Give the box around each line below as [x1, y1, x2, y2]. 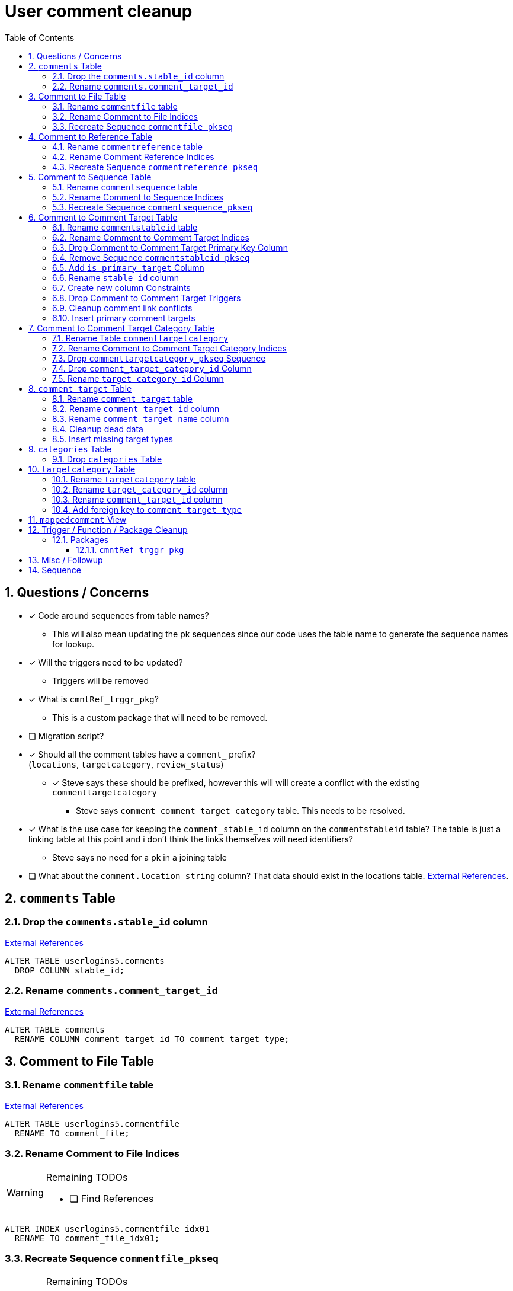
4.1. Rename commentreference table [52, 141, 203, 152]
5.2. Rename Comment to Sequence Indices [52, 191, 223, 202]
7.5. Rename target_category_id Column [52, 373, 224, 384]
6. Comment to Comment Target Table [28, 212, 178, 222]
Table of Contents [5, 32, 75, 43]
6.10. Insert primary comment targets [52, 312, 195, 323]
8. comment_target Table [28, 383, 132, 394]
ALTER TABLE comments [5, 1024, 105, 1034]
